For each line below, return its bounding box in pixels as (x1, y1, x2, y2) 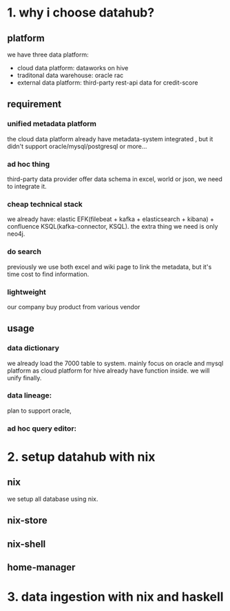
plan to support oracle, (7, 406, 72, 415)
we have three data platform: (7, 50, 89, 59)
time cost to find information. (7, 270, 90, 278)
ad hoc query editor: (7, 424, 77, 433)
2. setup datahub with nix (7, 449, 156, 464)
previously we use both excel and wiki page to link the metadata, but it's (7, 262, 212, 271)
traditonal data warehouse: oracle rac (17, 71, 124, 79)
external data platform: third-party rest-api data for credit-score (17, 79, 198, 87)
